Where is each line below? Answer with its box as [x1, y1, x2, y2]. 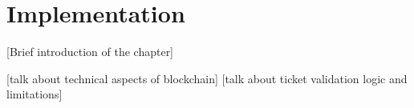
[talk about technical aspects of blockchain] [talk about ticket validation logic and [6, 70, 408, 86]
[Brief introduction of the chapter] [6, 43, 174, 60]
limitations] [6, 86, 63, 102]
